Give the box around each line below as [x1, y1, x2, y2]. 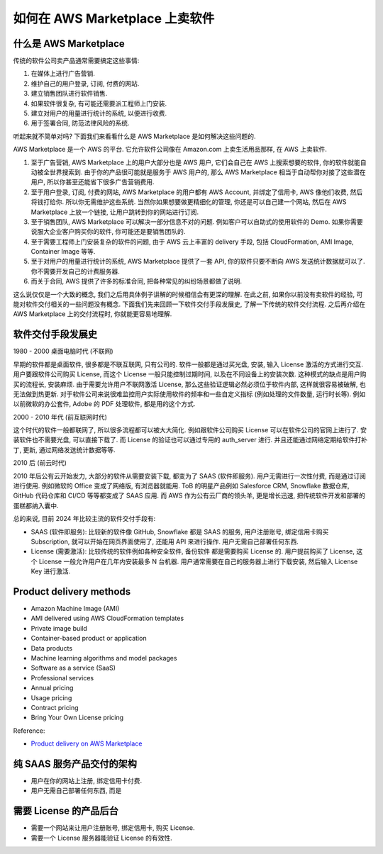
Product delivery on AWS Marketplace [30, 739, 143, 748]
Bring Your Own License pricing [30, 713, 124, 722]
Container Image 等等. [30, 247, 96, 256]
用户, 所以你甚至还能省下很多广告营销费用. [30, 178, 155, 186]
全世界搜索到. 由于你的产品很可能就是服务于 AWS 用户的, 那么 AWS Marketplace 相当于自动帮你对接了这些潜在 [43, 167, 367, 176]
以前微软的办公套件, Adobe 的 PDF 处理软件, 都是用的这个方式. [13, 400, 196, 408]
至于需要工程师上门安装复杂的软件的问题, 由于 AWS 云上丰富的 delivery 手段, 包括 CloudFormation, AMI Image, [30, 237, 354, 246]
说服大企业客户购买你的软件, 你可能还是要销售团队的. [30, 227, 186, 236]
